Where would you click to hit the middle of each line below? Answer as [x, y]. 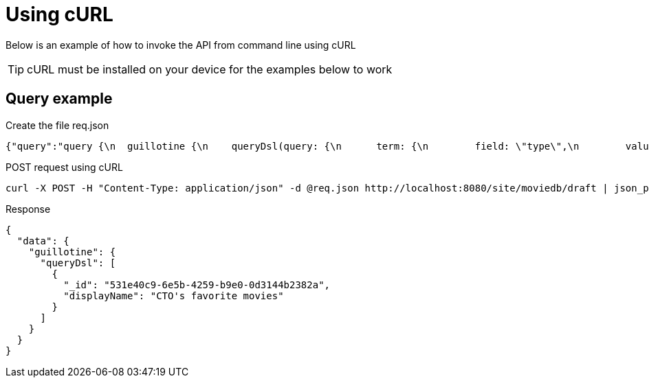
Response [28, 209]
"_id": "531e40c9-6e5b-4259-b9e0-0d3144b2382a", [197, 285]
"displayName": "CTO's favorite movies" [174, 295]
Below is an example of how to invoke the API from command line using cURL [181, 45]
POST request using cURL [64, 167]
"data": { [43, 241]
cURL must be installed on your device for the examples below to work [210, 69]
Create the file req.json [57, 125]
